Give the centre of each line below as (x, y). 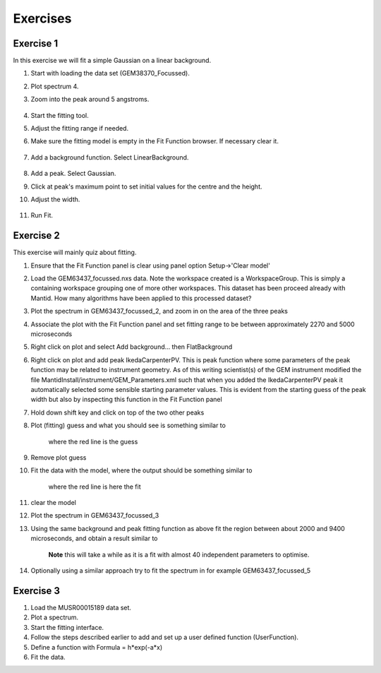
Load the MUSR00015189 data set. (81, 607)
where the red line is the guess (93, 441)
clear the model (54, 503)
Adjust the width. (55, 199)
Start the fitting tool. (60, 115)
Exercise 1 (36, 43)
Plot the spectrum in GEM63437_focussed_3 (95, 516)
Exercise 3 (36, 591)
